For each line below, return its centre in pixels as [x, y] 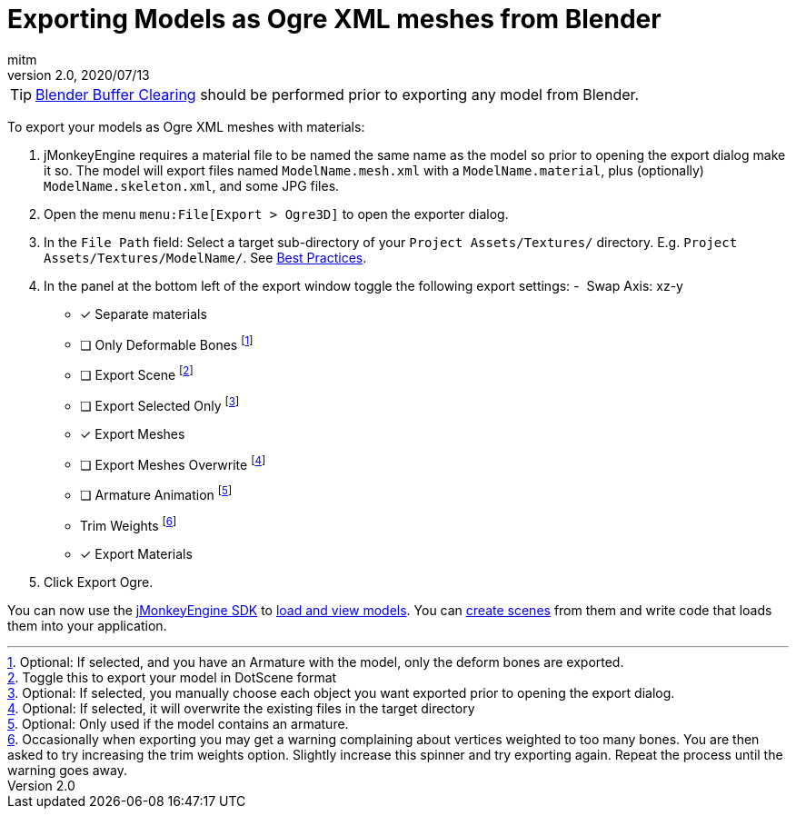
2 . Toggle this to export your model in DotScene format [172, 677]
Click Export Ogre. [99, 582]
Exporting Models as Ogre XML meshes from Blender [334, 19]
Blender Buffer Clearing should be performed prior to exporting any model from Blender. [338, 94]
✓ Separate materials [144, 313]
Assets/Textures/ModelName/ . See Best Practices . [205, 257]
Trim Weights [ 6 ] [129, 524]
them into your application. [87, 625]
